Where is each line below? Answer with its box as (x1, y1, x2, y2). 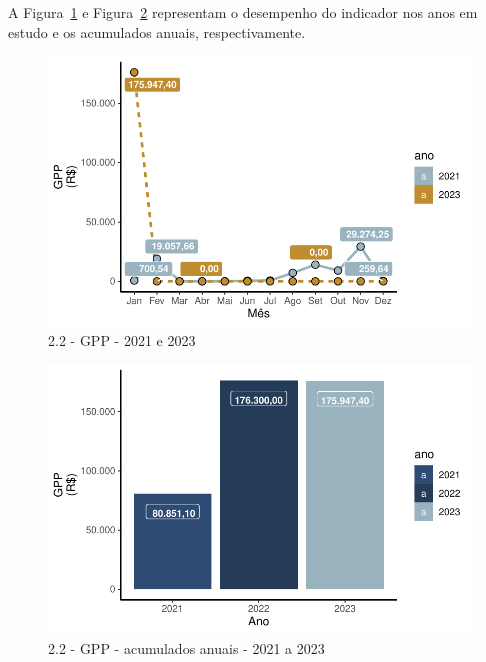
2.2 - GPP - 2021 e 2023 (48, 329, 196, 350)
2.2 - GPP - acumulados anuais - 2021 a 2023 (48, 637, 325, 658)
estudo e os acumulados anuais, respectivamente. (8, 21, 306, 42)
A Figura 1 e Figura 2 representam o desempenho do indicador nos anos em (8, 2, 478, 22)
